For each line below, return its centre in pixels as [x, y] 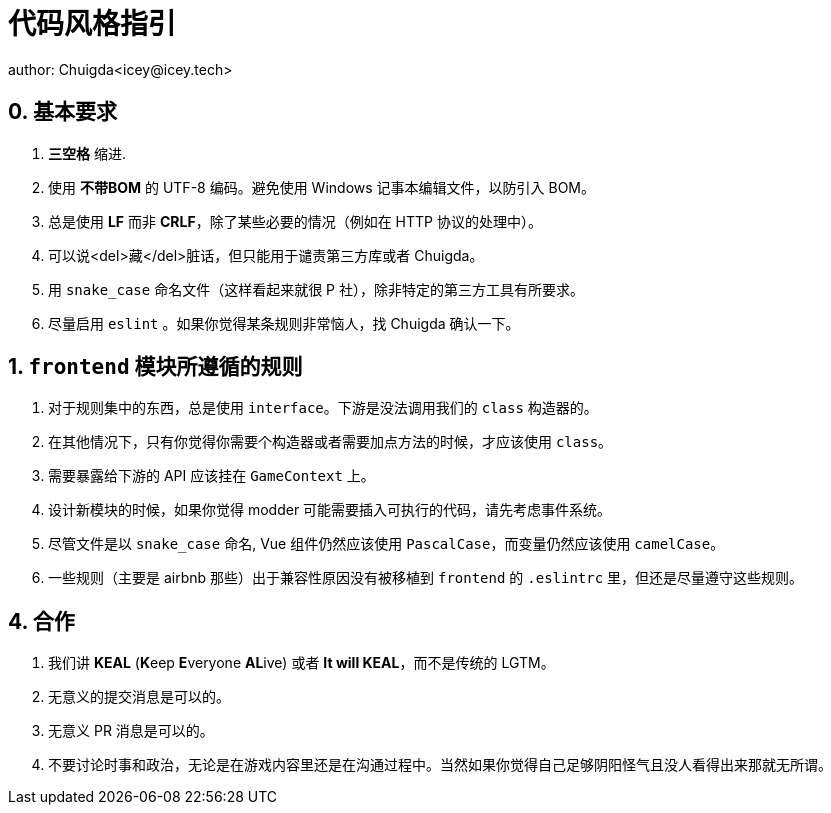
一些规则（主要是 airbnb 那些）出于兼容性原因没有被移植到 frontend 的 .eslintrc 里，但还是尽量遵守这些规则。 [426, 578]
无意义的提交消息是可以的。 [139, 697]
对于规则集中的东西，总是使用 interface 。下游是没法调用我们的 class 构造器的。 [323, 408]
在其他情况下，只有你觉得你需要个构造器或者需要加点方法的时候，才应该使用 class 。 [330, 442]
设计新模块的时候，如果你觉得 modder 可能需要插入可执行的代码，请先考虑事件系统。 [330, 510]
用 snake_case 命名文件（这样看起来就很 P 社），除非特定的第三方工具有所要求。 [316, 289]
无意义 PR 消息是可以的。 [131, 731]
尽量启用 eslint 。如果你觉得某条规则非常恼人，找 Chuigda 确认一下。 [284, 323]
